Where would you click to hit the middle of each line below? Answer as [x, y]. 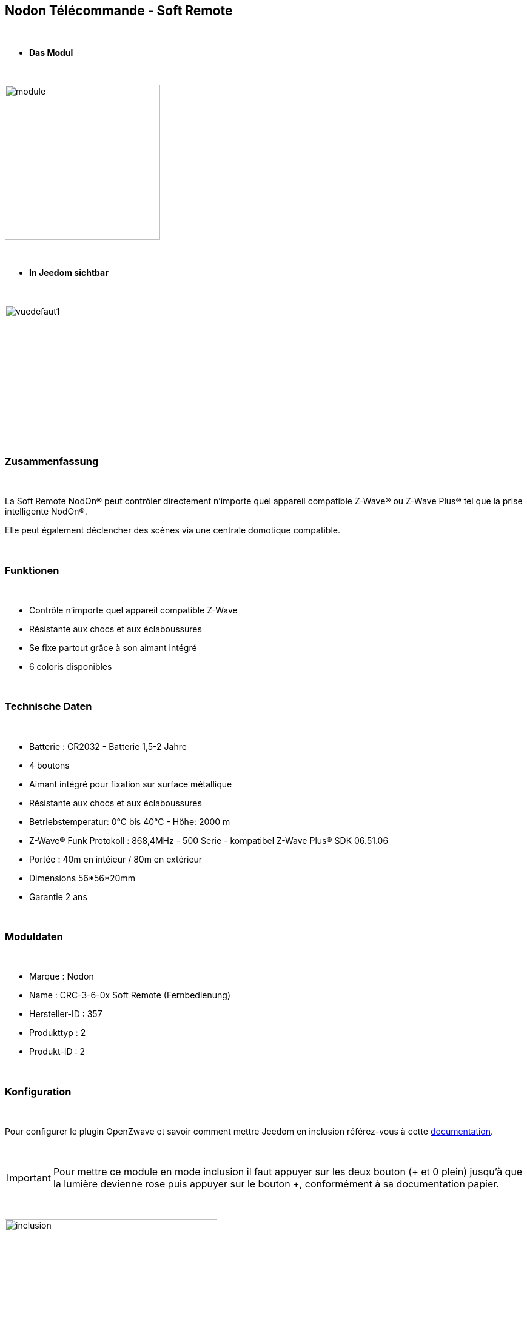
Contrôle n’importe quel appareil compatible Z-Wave [133, 610]
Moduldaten [34, 937]
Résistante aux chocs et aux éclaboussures [116, 629]
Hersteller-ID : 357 [66, 1014]
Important [29, 1178]
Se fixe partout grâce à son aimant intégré [113, 647]
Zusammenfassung [52, 461]
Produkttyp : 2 [58, 1033]
